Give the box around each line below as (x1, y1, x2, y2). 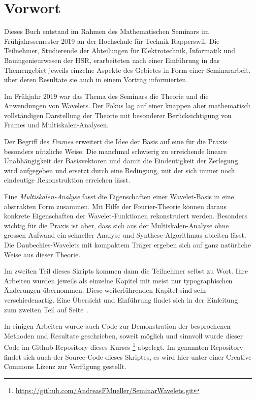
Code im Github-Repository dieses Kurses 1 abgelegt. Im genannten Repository (4, 340, 244, 352)
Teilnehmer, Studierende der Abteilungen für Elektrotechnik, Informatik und (4, 45, 235, 56)
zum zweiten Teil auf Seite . (4, 304, 89, 314)
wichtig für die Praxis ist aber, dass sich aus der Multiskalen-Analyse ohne (4, 220, 229, 230)
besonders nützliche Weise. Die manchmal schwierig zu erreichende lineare (4, 146, 227, 156)
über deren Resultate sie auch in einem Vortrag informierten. (4, 74, 188, 85)
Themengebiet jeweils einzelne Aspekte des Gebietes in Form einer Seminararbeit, (4, 64, 251, 75)
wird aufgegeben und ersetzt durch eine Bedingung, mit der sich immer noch (4, 165, 235, 175)
